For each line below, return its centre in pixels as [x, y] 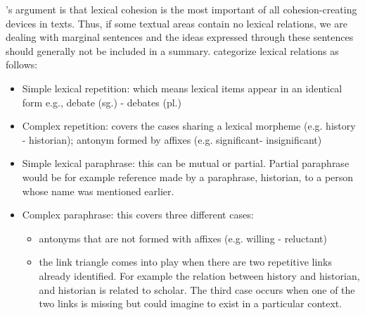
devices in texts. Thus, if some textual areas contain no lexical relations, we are [177, 23]
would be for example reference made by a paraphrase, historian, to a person [188, 177]
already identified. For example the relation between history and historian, [199, 275]
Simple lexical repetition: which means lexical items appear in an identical [182, 88]
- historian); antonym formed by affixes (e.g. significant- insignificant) [172, 139]
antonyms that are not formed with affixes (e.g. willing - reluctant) [183, 238]
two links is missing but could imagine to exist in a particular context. [191, 303]
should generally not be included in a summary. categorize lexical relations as [172, 50]
